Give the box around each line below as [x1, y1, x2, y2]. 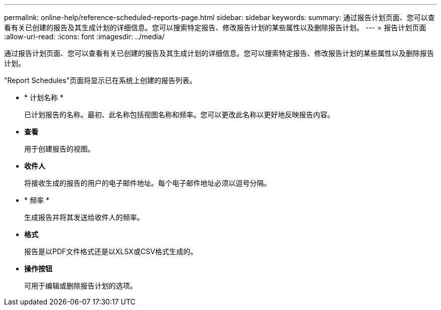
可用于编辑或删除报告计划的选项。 [24, 281, 137, 290]
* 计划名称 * [24, 93, 63, 102]
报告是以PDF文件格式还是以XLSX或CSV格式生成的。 [24, 247, 198, 256]
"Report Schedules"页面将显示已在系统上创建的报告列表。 [4, 76, 197, 85]
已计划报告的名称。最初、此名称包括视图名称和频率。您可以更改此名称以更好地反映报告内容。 [24, 110, 334, 119]
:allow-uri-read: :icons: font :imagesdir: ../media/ [4, 32, 165, 41]
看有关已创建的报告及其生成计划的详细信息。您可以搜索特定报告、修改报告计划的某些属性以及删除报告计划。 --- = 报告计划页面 [4, 23, 426, 32]
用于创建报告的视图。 [24, 144, 95, 153]
